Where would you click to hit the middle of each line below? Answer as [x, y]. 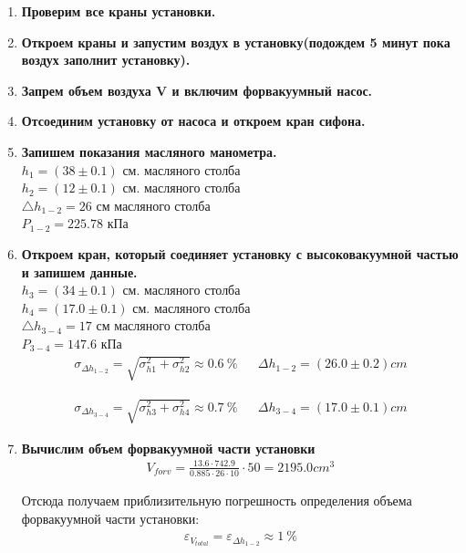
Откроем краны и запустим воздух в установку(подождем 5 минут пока [236, 42]
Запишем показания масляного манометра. [149, 151]
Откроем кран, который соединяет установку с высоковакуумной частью [240, 253]
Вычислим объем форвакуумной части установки [168, 448]
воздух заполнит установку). [106, 60]
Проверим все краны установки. [119, 11]
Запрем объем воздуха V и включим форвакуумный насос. [197, 90]
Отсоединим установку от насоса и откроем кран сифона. [193, 121]
